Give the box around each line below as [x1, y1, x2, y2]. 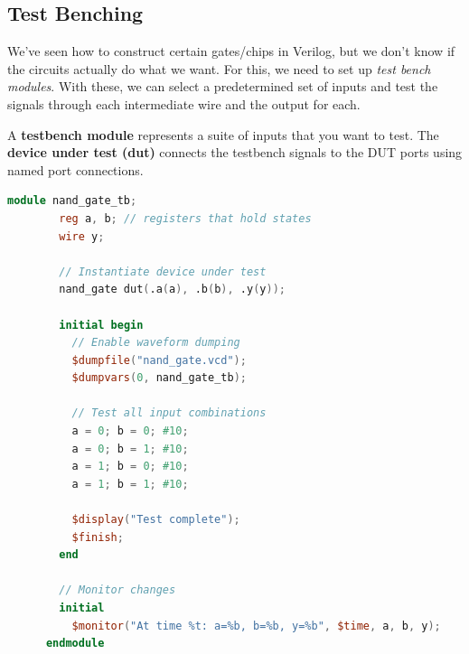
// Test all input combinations [71, 406, 267, 420]
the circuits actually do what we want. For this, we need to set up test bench [7, 59, 431, 78]
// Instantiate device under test [59, 265, 267, 278]
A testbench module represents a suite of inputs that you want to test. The [7, 125, 439, 144]
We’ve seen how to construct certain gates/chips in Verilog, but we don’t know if [7, 42, 455, 61]
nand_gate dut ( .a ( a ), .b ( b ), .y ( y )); [59, 283, 286, 296]
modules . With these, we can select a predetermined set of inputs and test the [7, 77, 438, 96]
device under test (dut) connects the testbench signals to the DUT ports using [7, 143, 463, 162]
